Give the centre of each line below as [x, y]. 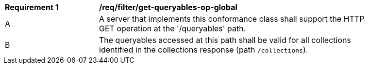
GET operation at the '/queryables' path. [173, 28]
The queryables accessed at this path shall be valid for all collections [225, 40]
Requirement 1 [32, 7]
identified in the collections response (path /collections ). [204, 50]
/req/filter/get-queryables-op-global [168, 7]
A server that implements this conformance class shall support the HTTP [232, 19]
